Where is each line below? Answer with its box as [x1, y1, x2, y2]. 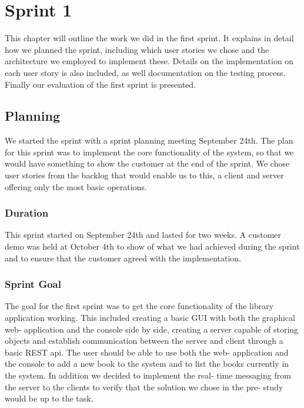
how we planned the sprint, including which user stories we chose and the [5, 43, 269, 55]
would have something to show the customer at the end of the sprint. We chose [5, 157, 290, 170]
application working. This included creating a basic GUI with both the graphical [5, 311, 295, 324]
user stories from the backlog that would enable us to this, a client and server [5, 169, 284, 181]
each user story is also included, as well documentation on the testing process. [5, 66, 286, 78]
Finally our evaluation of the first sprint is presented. [5, 78, 196, 90]
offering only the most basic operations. [5, 180, 147, 193]
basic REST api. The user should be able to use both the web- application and [5, 346, 289, 358]
